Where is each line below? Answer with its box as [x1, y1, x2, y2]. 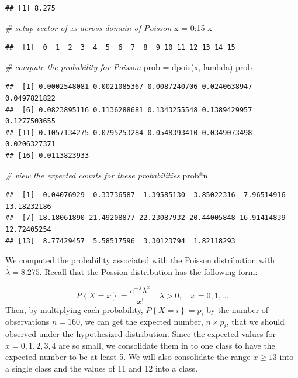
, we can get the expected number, [79, 315, 203, 328]
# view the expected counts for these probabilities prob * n [5, 169, 208, 181]
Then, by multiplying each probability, [5, 303, 143, 315]
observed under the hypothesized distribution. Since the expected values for [5, 328, 276, 340]
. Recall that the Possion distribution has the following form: [39, 265, 258, 277]
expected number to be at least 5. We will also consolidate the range [5, 350, 251, 363]
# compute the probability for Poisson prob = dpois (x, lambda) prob [5, 60, 252, 73]
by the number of [206, 303, 269, 315]
